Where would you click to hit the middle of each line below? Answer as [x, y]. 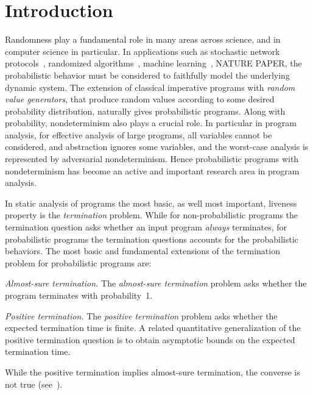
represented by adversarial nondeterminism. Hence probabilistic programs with [152, 159]
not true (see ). [34, 384]
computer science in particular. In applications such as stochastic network [142, 51]
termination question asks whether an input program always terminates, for [146, 227]
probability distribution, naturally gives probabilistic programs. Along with [145, 111]
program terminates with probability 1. [79, 295]
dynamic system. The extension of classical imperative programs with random [150, 87]
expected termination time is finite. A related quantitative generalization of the [153, 328]
